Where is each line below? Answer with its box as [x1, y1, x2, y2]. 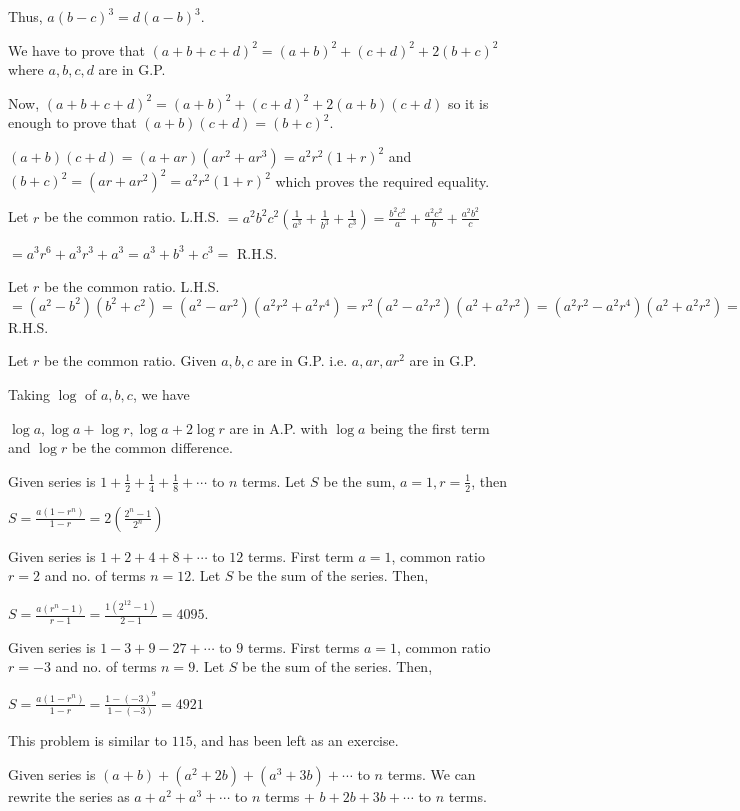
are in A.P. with [229, 417, 328, 438]
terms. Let [242, 470, 306, 491]
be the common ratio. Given [44, 350, 217, 371]
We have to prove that [8, 39, 145, 60]
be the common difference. [71, 437, 233, 458]
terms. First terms [247, 636, 360, 657]
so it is [447, 92, 489, 113]
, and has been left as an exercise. [192, 730, 399, 751]
